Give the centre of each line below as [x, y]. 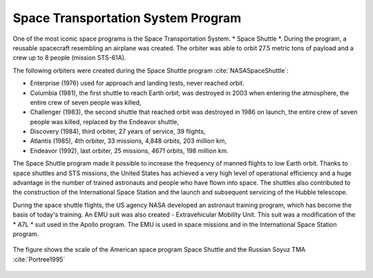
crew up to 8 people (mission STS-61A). [69, 58]
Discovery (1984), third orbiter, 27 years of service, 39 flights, [118, 132]
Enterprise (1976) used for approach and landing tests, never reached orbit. [137, 83]
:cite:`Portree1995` [39, 259]
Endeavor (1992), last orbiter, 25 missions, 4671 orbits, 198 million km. [130, 150]
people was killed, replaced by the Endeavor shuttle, [105, 121]
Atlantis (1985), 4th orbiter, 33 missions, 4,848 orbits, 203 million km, [128, 141]
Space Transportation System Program [127, 18]
